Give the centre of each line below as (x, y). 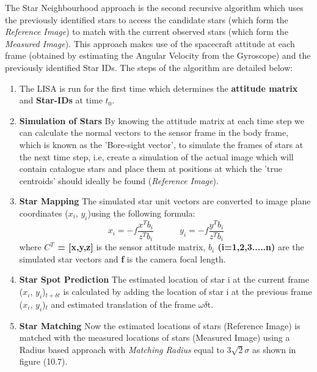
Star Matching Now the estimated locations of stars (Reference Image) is (160, 325)
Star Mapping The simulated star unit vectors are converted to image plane (165, 201)
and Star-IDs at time (61, 100)
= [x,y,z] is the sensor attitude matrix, (132, 247)
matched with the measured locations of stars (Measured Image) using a (155, 337)
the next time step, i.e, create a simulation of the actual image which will (156, 156)
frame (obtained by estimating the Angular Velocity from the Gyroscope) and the (158, 55)
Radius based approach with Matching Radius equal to (122, 349)
